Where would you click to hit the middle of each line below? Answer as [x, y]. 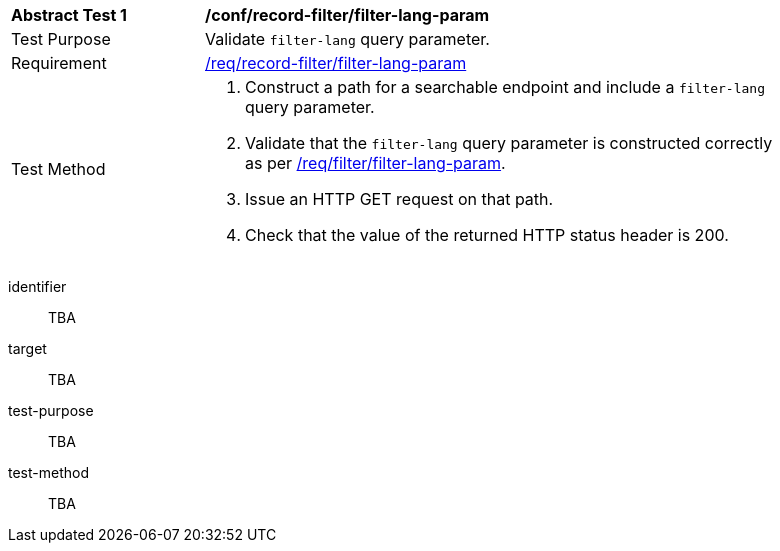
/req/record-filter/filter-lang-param [336, 63]
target [27, 348]
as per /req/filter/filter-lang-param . [375, 163]
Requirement [59, 63]
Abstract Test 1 [69, 15]
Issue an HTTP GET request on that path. [399, 199]
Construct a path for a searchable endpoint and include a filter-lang [505, 87]
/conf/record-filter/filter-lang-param [347, 15]
